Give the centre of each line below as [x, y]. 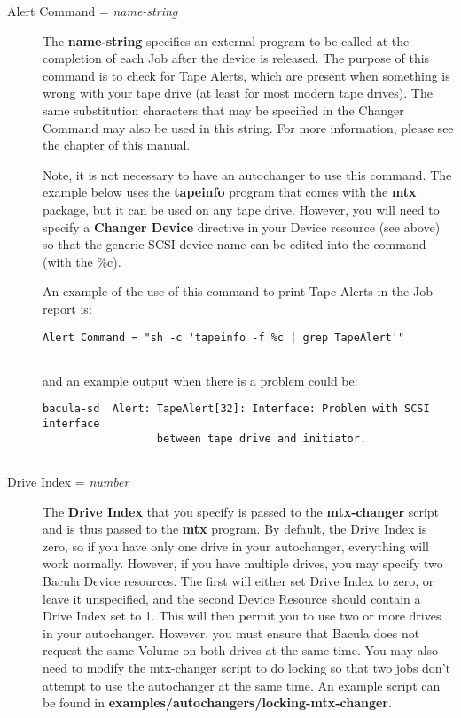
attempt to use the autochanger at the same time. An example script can [242, 685]
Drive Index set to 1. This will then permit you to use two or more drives [242, 616]
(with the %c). [82, 261]
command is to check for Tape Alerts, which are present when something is [246, 75]
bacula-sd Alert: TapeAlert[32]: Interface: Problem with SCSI [236, 409]
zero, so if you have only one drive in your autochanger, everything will [236, 546]
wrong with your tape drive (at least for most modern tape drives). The [238, 93]
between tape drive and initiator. [262, 438]
